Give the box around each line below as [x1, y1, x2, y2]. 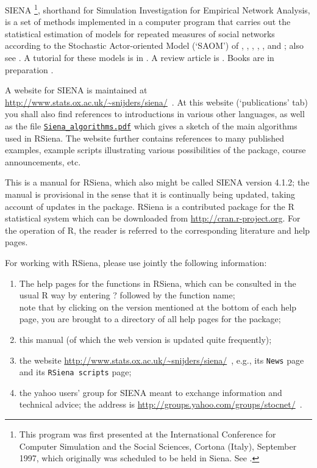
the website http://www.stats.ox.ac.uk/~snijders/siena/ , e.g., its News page [19, 353, 304, 366]
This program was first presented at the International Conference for [19, 428, 276, 441]
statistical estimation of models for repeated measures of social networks [5, 27, 275, 40]
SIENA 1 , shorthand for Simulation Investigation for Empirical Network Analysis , [5, 2, 310, 16]
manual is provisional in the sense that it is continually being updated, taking [5, 188, 296, 201]
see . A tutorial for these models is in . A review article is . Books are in [5, 51, 274, 64]
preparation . [5, 63, 54, 76]
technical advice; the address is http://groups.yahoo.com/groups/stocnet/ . [19, 398, 302, 411]
